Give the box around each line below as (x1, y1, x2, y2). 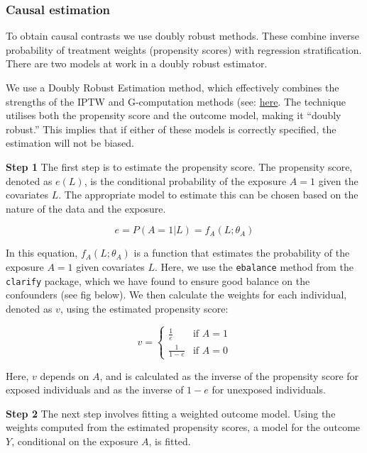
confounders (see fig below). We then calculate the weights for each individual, (6, 287, 347, 302)
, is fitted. (148, 434, 191, 449)
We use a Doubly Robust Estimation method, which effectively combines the (6, 80, 339, 94)
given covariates (76, 259, 145, 274)
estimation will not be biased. (6, 135, 134, 150)
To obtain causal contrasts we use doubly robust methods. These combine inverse (6, 28, 360, 43)
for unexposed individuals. (212, 382, 326, 397)
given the (318, 173, 358, 188)
